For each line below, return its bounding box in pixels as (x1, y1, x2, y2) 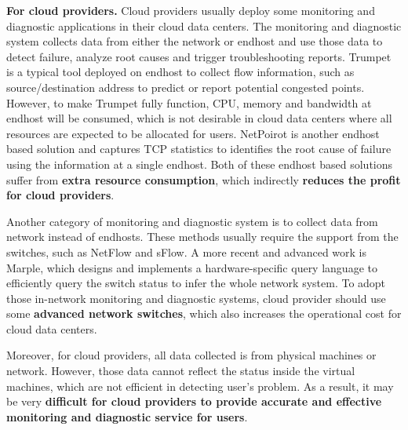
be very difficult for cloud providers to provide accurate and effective (6, 393, 382, 410)
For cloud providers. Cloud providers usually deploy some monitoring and (6, 2, 375, 18)
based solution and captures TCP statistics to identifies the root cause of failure (6, 140, 392, 157)
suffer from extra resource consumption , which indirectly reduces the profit (6, 171, 401, 188)
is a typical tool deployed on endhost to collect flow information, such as (6, 64, 355, 80)
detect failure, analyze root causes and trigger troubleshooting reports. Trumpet (6, 48, 392, 64)
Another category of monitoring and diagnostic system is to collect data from (6, 213, 378, 229)
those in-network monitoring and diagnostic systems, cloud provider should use (6, 290, 386, 306)
